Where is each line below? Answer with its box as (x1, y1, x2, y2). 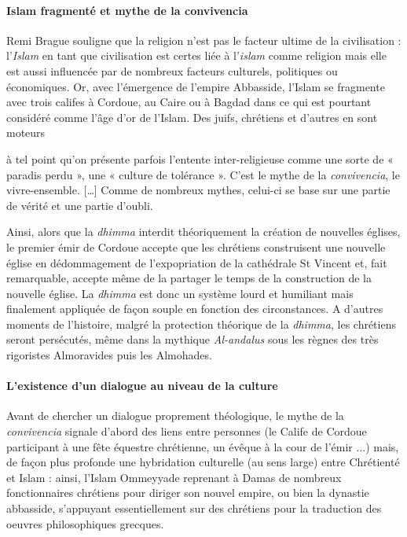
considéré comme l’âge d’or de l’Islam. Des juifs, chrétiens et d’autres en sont (6, 109, 378, 125)
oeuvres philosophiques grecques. (6, 515, 164, 531)
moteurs (6, 124, 46, 141)
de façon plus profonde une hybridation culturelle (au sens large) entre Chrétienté (6, 454, 400, 470)
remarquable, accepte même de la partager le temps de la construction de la (6, 270, 372, 286)
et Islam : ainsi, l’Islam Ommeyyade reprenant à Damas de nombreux (6, 469, 342, 485)
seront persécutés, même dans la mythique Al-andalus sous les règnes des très (6, 331, 379, 348)
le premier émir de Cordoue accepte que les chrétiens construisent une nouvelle (6, 238, 386, 255)
